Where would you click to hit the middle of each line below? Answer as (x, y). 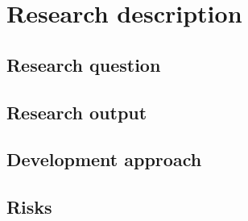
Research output (77, 112)
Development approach (104, 159)
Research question (84, 64)
